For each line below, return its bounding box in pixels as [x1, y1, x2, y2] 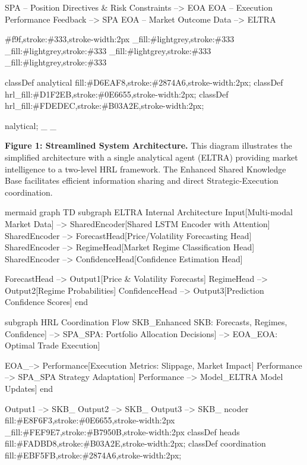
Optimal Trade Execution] [5, 339, 100, 351]
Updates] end [5, 382, 53, 395]
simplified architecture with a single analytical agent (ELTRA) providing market [5, 150, 298, 163]
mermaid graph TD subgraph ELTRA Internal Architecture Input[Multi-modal [5, 206, 293, 218]
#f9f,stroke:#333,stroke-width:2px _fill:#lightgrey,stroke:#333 [5, 33, 235, 45]
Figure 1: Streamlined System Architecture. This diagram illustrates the [5, 139, 292, 152]
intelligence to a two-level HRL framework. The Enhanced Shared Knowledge [5, 162, 286, 175]
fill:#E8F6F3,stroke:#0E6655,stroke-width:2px [5, 414, 175, 426]
